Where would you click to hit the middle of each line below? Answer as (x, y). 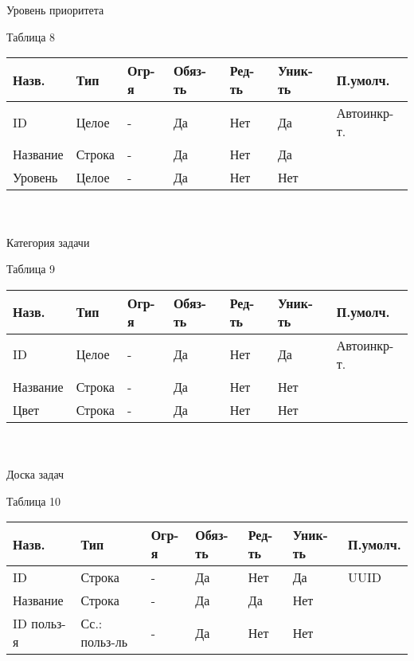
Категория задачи (48, 242)
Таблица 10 (34, 501)
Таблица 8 (31, 36)
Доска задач (35, 473)
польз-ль (104, 642)
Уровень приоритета (55, 10)
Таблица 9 (31, 269)
